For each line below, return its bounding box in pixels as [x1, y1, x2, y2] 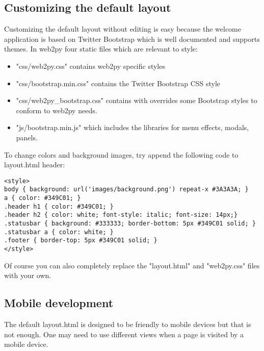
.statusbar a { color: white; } [4, 228, 114, 236]
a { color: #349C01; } [4, 194, 81, 202]
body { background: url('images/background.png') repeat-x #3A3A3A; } [4, 186, 249, 193]
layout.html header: [4, 159, 65, 170]
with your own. [4, 270, 51, 281]
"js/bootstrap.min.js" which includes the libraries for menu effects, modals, [16, 122, 249, 133]
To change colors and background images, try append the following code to [4, 149, 239, 160]
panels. [16, 132, 38, 142]
